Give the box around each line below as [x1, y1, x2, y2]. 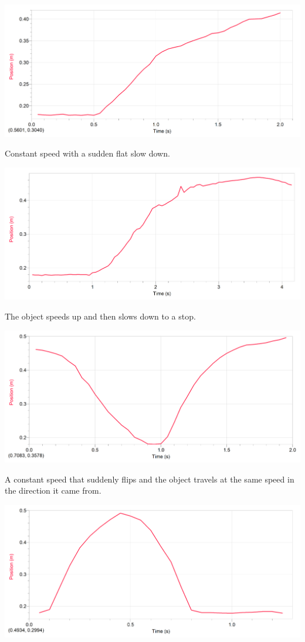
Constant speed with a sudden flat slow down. [5, 147, 170, 159]
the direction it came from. [5, 484, 101, 497]
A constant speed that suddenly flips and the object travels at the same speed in [5, 473, 294, 485]
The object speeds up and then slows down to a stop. [5, 310, 196, 322]
